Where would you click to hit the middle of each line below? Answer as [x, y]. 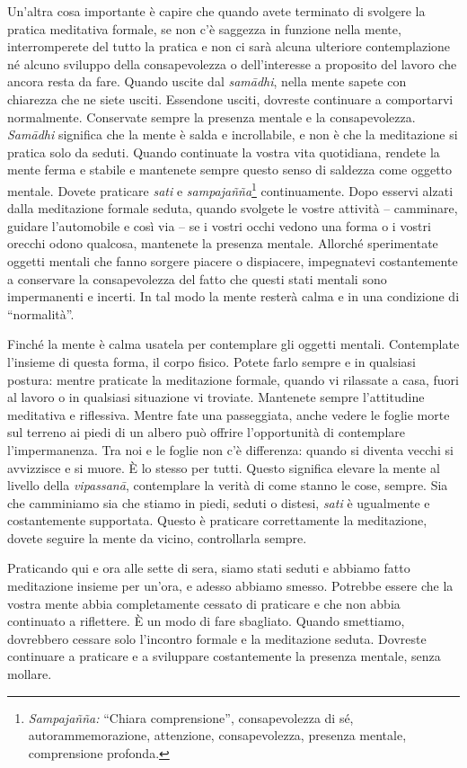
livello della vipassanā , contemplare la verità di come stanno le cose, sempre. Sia [228, 485]
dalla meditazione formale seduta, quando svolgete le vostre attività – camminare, [233, 208]
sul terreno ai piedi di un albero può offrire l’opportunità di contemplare [206, 432]
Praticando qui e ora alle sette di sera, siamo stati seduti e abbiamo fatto [209, 568]
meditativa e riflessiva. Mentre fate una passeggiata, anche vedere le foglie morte [229, 414]
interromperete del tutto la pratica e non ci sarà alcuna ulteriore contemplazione [229, 46]
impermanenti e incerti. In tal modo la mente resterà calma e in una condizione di [233, 296]
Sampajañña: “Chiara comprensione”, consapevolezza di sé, [191, 717]
